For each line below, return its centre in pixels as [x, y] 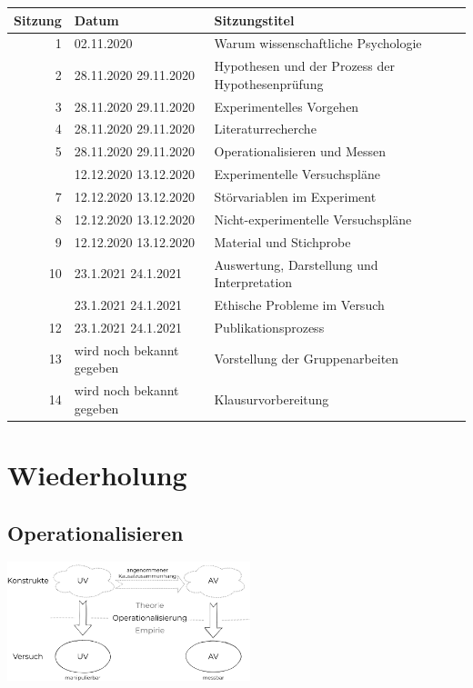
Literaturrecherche [265, 129]
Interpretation [253, 282]
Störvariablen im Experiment [295, 196]
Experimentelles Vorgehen [287, 106]
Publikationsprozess [269, 327]
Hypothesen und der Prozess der [304, 66]
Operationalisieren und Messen [300, 151]
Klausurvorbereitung [272, 399]
